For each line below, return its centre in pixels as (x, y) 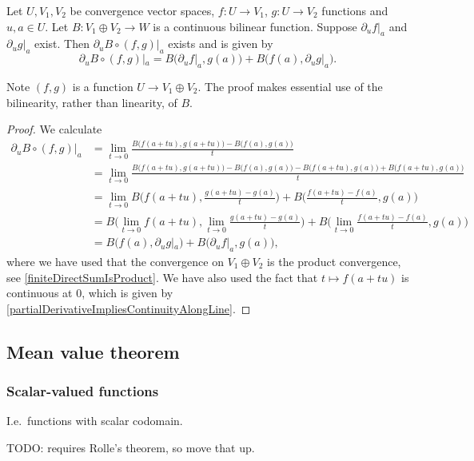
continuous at (40, 293)
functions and (355, 10)
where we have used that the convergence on (115, 261)
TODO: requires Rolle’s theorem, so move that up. (131, 447)
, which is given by (127, 293)
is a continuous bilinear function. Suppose (255, 26)
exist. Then (62, 44)
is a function (103, 86)
